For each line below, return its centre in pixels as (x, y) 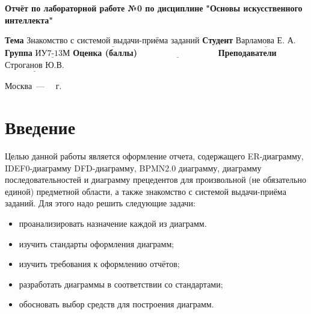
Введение (40, 127)
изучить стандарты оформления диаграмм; (97, 243)
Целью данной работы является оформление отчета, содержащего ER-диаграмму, (154, 155)
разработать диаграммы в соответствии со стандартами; (121, 284)
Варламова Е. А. (266, 41)
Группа (19, 53)
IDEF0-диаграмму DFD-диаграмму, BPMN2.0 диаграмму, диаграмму (133, 168)
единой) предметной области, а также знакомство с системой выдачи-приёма (146, 191)
